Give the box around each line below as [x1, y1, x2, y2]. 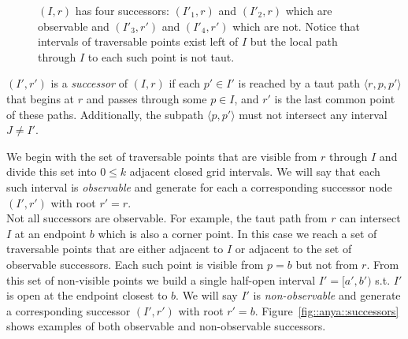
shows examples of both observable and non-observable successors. [6, 318, 326, 334]
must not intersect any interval [239, 106, 388, 122]
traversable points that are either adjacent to [6, 240, 224, 257]
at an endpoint [14, 225, 87, 241]
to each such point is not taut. [87, 48, 235, 65]
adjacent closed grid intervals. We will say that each [129, 163, 380, 180]
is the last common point [274, 90, 395, 106]
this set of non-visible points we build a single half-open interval [6, 271, 316, 288]
